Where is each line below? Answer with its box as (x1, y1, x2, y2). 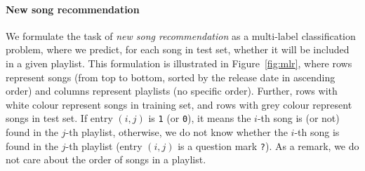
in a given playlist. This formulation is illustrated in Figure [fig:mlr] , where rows (6, 55, 352, 70)
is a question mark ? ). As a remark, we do (178, 138, 359, 153)
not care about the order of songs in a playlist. (6, 152, 206, 167)
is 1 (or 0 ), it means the (148, 111, 251, 125)
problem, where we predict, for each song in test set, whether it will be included (6, 42, 350, 57)
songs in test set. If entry (6, 111, 113, 125)
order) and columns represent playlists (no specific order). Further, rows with (6, 83, 338, 98)
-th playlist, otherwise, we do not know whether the (65, 125, 288, 139)
